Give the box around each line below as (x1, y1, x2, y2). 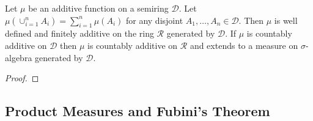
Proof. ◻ (5, 71, 39, 84)
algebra (5, 51, 32, 64)
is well (274, 13, 298, 26)
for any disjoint (125, 13, 183, 26)
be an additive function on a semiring (28, 2, 169, 14)
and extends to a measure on (190, 38, 298, 51)
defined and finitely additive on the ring (5, 27, 154, 40)
